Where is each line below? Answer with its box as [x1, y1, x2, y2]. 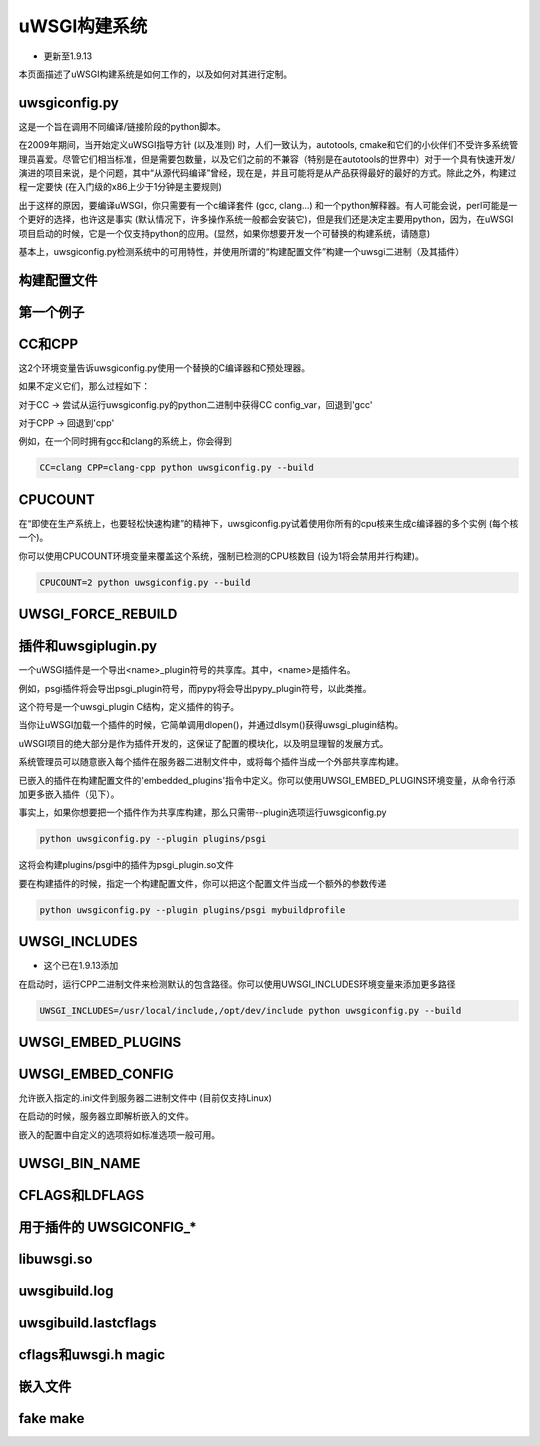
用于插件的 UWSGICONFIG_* [18, 1218, 197, 1235]
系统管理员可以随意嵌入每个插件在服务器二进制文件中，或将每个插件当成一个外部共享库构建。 [18, 756, 404, 768]
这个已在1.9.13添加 [43, 960, 119, 972]
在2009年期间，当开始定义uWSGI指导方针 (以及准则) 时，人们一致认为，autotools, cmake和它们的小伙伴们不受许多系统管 [18, 139, 519, 151]
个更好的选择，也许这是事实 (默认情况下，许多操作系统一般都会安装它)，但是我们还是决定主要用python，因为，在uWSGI [18, 213, 514, 225]
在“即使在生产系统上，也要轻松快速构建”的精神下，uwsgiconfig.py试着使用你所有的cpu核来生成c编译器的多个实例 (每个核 [18, 517, 519, 529]
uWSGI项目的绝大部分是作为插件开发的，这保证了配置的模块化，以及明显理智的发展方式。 [18, 737, 389, 749]
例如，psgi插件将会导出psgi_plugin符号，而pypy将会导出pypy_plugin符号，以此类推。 [18, 682, 372, 694]
